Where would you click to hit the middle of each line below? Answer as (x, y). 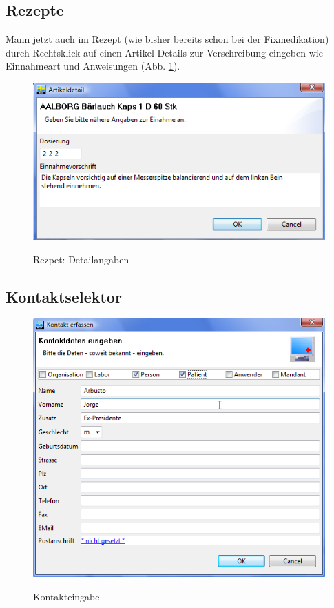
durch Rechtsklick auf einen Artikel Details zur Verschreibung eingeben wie (164, 52)
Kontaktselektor (64, 296)
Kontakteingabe (66, 596)
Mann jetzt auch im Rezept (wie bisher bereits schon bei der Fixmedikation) (167, 39)
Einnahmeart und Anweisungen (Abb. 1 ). (93, 66)
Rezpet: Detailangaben (81, 259)
